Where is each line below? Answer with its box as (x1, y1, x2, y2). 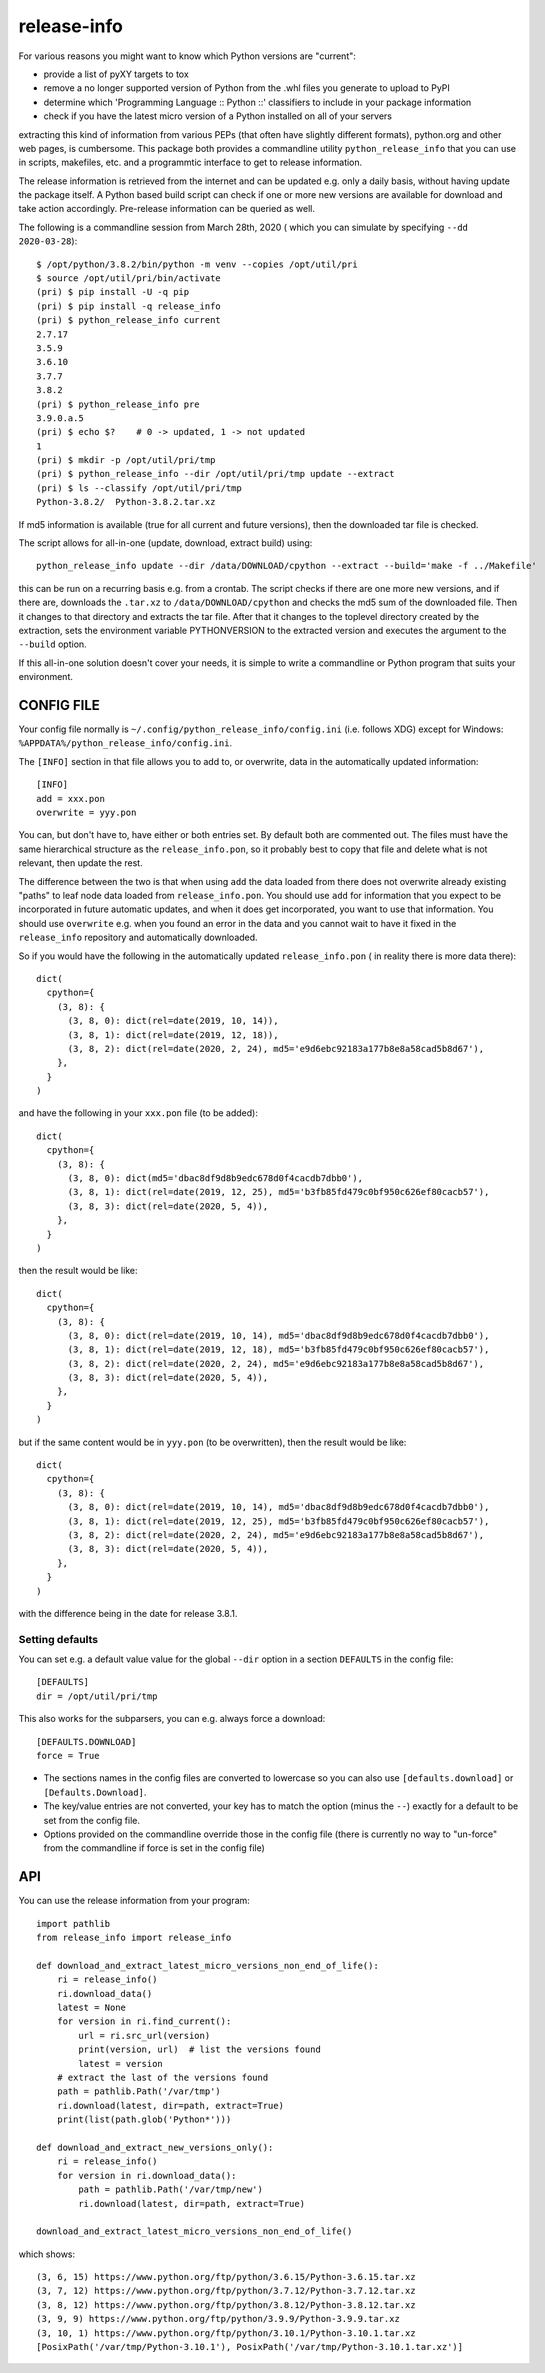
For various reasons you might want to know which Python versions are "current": (18, 50, 357, 62)
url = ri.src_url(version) (78, 2030, 211, 2041)
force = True (36, 1750, 100, 1762)
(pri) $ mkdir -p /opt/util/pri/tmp (36, 455, 216, 466)
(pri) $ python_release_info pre (36, 398, 200, 410)
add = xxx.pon (36, 793, 105, 804)
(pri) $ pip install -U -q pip (36, 286, 190, 298)
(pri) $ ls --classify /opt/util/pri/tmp (36, 482, 242, 494)
